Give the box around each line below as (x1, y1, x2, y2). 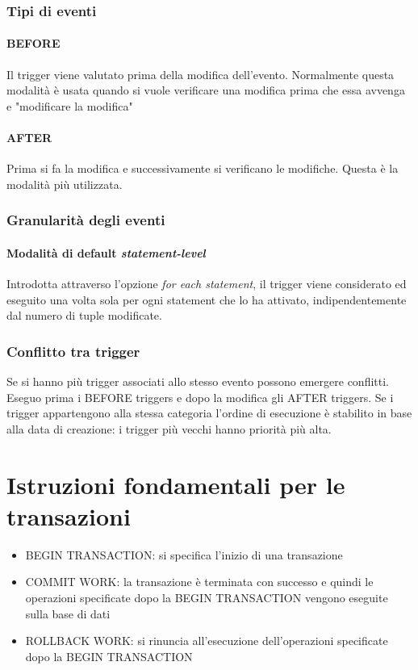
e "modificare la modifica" (6, 97, 133, 114)
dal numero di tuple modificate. (6, 307, 162, 324)
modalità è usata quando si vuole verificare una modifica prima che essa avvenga (6, 82, 405, 98)
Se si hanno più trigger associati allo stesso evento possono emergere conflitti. (6, 373, 390, 390)
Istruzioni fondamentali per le (6, 467, 345, 500)
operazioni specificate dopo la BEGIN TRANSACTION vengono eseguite (25, 588, 388, 605)
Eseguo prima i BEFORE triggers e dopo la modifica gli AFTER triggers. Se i (6, 388, 394, 405)
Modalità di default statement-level (6, 244, 206, 261)
